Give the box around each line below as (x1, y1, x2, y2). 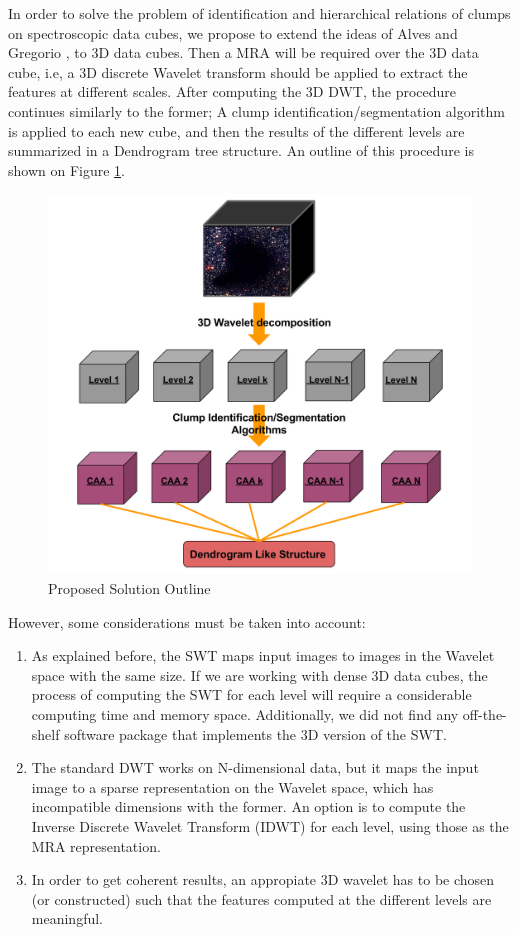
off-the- (462, 704, 507, 725)
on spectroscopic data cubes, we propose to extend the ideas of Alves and (8, 22, 458, 43)
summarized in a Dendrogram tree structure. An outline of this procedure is (8, 140, 474, 161)
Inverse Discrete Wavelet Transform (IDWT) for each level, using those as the (31, 815, 509, 836)
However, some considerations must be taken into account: (8, 611, 366, 632)
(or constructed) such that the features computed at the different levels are (31, 888, 492, 909)
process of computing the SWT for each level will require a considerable (31, 684, 472, 705)
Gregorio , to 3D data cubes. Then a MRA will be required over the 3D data (8, 42, 479, 63)
